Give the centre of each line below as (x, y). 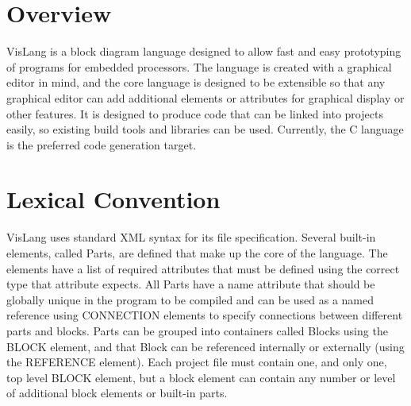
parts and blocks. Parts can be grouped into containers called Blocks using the (197, 330)
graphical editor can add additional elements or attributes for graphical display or (205, 97)
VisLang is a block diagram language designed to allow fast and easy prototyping (204, 51)
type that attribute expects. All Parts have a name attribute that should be (191, 284)
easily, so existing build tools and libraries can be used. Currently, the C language (205, 129)
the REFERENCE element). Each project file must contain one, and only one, (197, 362)
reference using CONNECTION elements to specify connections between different (205, 315)
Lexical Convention (113, 199)
